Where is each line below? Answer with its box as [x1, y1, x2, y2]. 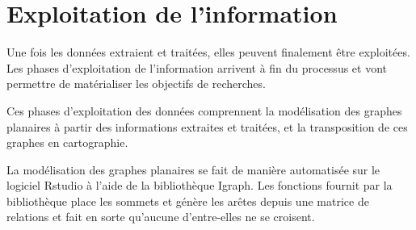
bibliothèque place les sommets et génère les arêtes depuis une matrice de [6, 192, 369, 209]
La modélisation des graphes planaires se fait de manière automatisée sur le [6, 161, 380, 178]
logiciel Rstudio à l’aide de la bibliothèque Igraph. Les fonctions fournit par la [6, 177, 393, 194]
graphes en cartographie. [6, 134, 128, 151]
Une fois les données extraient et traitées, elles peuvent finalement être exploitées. [6, 44, 410, 61]
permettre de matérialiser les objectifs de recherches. [6, 75, 266, 92]
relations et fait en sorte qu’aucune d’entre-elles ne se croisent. [6, 208, 315, 225]
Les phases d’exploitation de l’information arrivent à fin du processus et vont [6, 59, 388, 76]
